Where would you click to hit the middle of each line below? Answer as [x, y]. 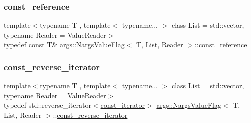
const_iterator [123, 105]
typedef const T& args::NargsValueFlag [64, 45]
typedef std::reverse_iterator [48, 105]
